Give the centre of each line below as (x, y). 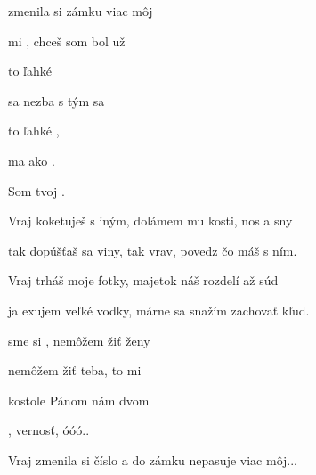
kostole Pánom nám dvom (79, 400)
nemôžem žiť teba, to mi (75, 370)
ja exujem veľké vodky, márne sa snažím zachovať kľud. (159, 310)
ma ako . (32, 160)
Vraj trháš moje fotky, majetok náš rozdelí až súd (143, 280)
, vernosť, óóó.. (49, 430)
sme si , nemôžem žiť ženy (79, 340)
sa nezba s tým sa (57, 100)
